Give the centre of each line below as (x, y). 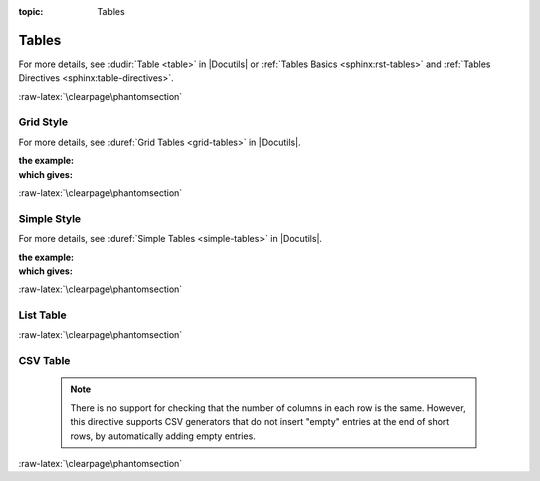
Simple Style (50, 218)
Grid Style (43, 122)
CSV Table (44, 361)
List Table (42, 315)
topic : (31, 11)
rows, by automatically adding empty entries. (163, 436)
